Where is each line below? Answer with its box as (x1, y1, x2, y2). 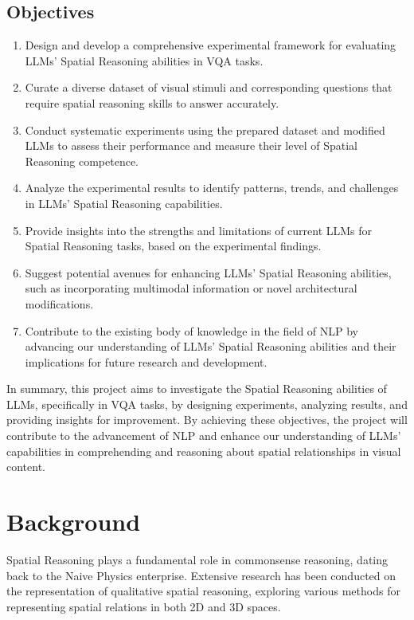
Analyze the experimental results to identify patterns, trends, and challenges (25, 179, 399, 196)
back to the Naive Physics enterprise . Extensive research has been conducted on (6, 567, 396, 583)
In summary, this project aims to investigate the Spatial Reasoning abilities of (6, 380, 387, 397)
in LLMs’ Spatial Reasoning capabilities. (25, 194, 223, 211)
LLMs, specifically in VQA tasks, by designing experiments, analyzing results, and (6, 395, 408, 412)
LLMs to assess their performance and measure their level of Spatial (25, 137, 357, 154)
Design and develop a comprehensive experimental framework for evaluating (25, 37, 396, 53)
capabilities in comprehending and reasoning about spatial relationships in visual (6, 442, 401, 459)
